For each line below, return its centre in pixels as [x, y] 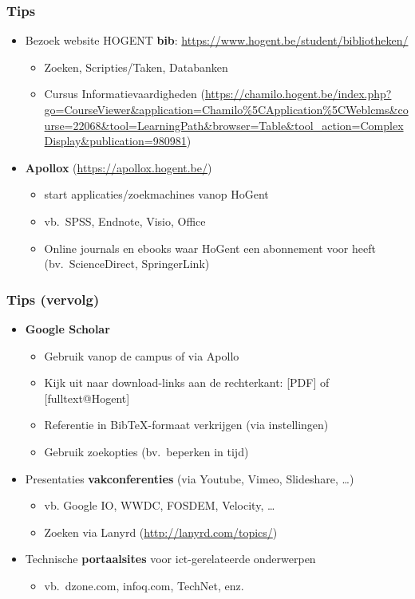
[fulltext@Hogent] [87, 398]
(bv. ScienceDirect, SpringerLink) [127, 264]
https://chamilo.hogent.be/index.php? [298, 94]
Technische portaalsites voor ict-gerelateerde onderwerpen [170, 559]
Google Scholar [67, 328]
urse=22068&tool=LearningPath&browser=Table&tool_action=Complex [224, 125]
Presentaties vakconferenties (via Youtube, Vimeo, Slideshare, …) [190, 478]
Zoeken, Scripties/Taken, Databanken [136, 67]
